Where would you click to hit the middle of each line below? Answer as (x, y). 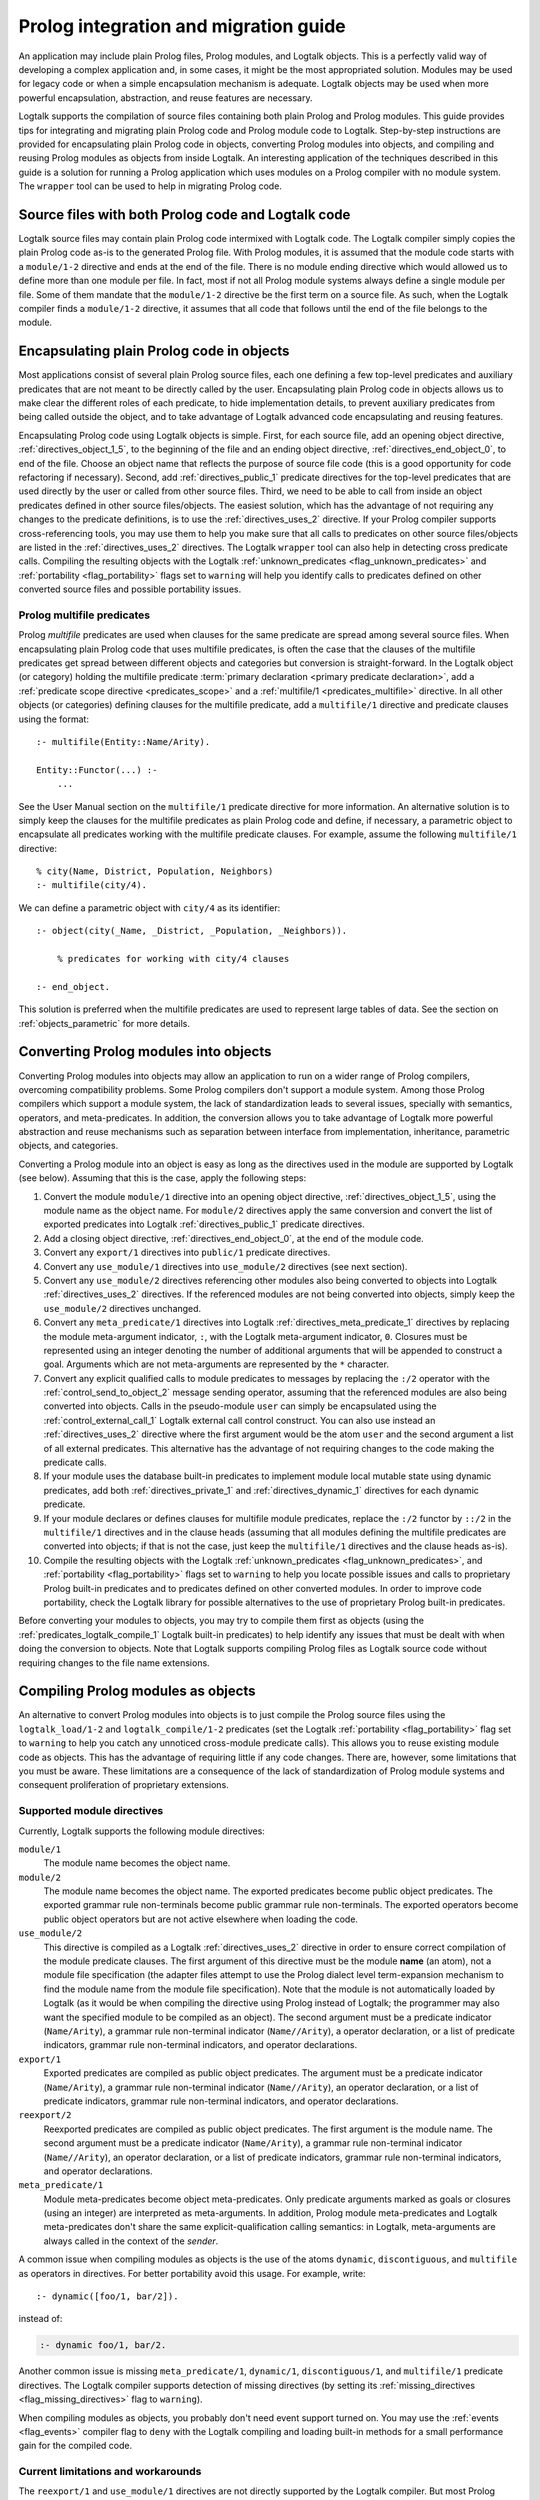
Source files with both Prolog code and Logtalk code (184, 214)
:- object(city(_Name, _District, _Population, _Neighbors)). (192, 931)
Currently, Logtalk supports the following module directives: (141, 1831)
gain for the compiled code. (75, 2446)
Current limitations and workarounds (110, 2472)
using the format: (54, 719)
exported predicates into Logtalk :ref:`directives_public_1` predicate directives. (204, 1224)
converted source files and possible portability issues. (130, 589)
